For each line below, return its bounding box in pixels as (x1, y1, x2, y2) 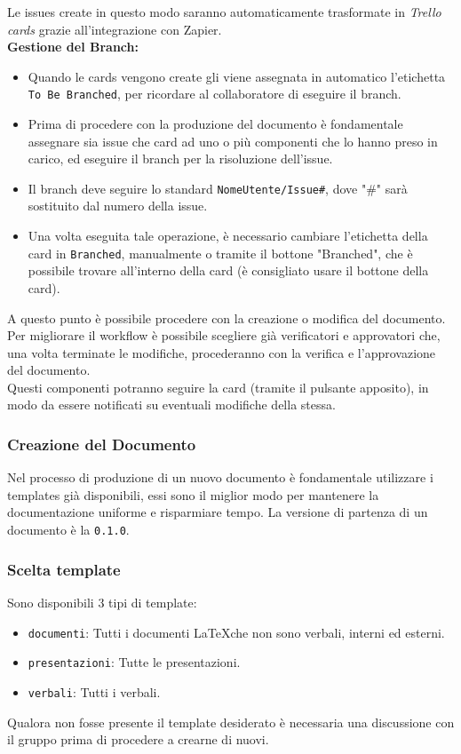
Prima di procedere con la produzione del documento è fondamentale (28, 115, 403, 133)
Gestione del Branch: (7, 37, 139, 56)
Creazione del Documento (7, 433, 196, 455)
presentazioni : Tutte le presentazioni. (28, 653, 241, 671)
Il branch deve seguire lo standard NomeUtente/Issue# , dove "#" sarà (28, 179, 408, 197)
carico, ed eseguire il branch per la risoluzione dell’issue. (28, 149, 333, 168)
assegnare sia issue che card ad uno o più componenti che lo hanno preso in (28, 131, 438, 150)
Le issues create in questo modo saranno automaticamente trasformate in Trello (7, 3, 441, 20)
